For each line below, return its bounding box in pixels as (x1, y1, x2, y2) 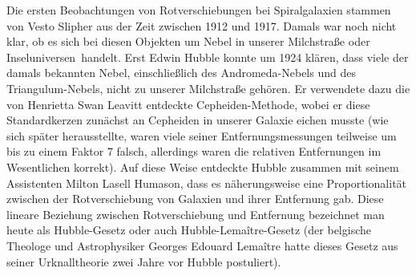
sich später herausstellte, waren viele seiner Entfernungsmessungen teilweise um (6, 127, 397, 144)
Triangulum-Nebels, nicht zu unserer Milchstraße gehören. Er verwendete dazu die (6, 79, 410, 96)
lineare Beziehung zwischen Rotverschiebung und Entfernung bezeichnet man (6, 205, 385, 222)
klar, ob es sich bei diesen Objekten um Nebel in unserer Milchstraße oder (6, 33, 370, 50)
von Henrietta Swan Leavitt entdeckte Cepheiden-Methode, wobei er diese (6, 95, 370, 112)
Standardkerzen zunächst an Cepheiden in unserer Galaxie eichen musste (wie (6, 112, 389, 128)
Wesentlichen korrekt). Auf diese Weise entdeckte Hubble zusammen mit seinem (6, 158, 399, 175)
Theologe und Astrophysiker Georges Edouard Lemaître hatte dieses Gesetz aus (6, 237, 398, 254)
